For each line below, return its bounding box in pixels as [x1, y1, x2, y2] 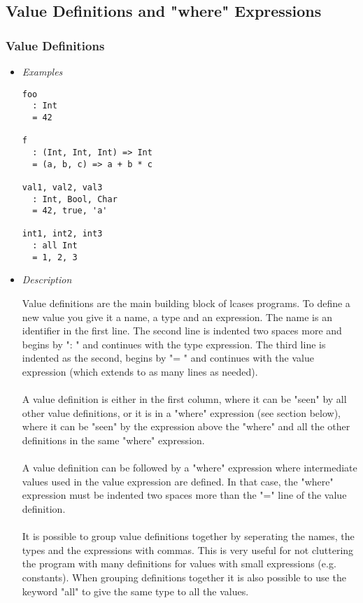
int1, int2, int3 [22, 229, 103, 239]
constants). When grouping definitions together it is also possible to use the [22, 569, 346, 584]
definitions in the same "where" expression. [22, 432, 205, 447]
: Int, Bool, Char [32, 194, 118, 204]
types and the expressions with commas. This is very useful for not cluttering [22, 542, 354, 557]
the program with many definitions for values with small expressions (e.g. [22, 556, 336, 571]
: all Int [32, 241, 78, 251]
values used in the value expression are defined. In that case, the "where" [22, 474, 334, 488]
